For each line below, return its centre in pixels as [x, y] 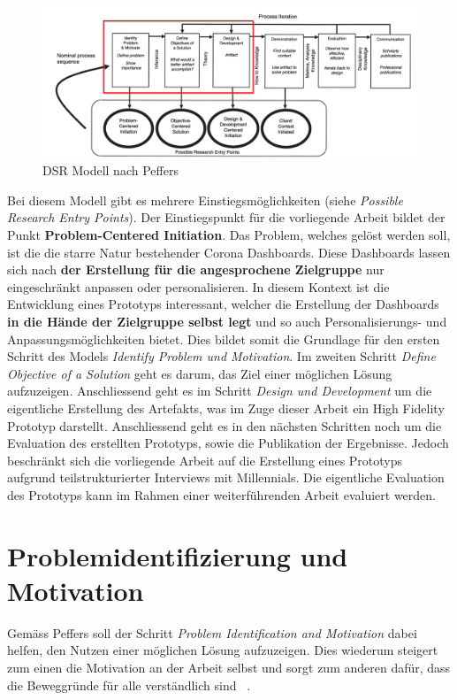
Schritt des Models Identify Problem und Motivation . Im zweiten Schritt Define [221, 356]
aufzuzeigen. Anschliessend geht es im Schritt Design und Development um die [220, 391]
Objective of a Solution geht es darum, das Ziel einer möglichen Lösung [200, 373]
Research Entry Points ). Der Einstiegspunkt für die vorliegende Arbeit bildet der [226, 217]
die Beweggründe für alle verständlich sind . [129, 685]
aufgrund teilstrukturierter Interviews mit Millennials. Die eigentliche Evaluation [226, 477]
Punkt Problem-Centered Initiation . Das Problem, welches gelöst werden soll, [229, 234]
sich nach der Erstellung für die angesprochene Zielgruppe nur [196, 269]
